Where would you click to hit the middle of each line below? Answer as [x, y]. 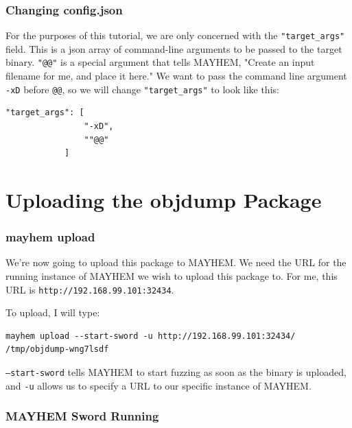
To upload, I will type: [53, 312]
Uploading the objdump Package [164, 199]
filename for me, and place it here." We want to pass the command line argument [176, 76]
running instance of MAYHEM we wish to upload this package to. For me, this [172, 275]
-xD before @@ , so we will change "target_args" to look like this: [142, 89]
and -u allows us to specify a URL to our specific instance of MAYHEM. [159, 385]
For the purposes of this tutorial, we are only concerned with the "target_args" [175, 35]
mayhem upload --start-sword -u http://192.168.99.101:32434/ [151, 336]
